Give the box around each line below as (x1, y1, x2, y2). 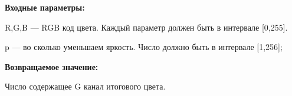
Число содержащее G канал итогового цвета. (5, 80, 166, 92)
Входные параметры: (5, 1, 85, 13)
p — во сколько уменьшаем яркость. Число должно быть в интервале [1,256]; (5, 41, 283, 53)
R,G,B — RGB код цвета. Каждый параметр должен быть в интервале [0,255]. (5, 21, 288, 33)
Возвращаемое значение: (5, 60, 99, 72)
